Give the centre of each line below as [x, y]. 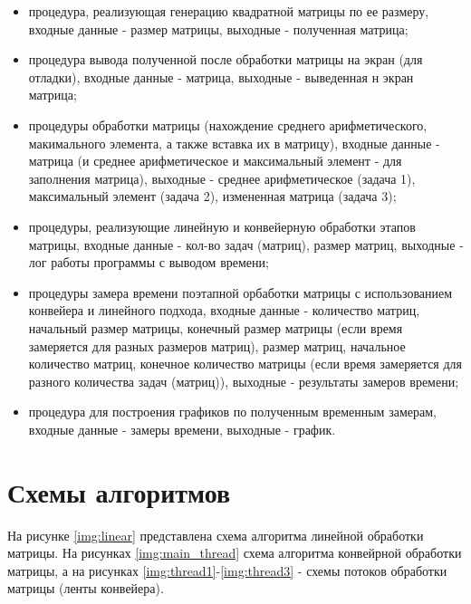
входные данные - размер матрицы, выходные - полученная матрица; [218, 29]
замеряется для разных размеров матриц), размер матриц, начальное [217, 345]
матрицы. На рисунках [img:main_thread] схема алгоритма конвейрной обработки [235, 553]
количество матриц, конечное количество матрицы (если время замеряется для [245, 364]
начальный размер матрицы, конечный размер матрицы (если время [216, 327]
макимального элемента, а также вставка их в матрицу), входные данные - [234, 143]
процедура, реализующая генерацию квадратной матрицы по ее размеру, [229, 11]
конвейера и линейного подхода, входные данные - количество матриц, [224, 310]
